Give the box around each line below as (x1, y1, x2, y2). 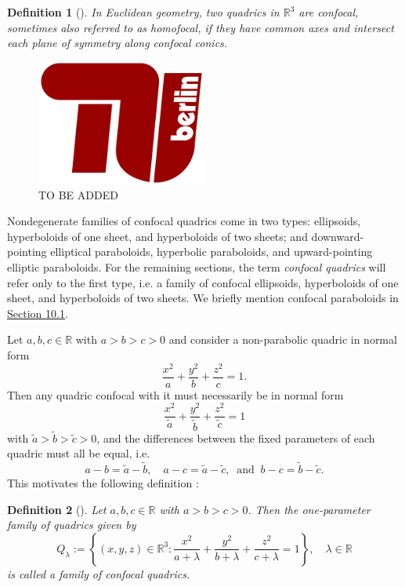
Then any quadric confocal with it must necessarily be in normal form (7, 386, 344, 403)
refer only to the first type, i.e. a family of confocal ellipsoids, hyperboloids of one (7, 274, 399, 290)
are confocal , (298, 4, 359, 20)
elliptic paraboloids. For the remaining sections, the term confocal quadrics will (7, 259, 386, 275)
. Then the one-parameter (248, 501, 371, 517)
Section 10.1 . (7, 304, 68, 321)
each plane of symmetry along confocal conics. (7, 35, 228, 51)
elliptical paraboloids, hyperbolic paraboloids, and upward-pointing (50, 243, 373, 260)
